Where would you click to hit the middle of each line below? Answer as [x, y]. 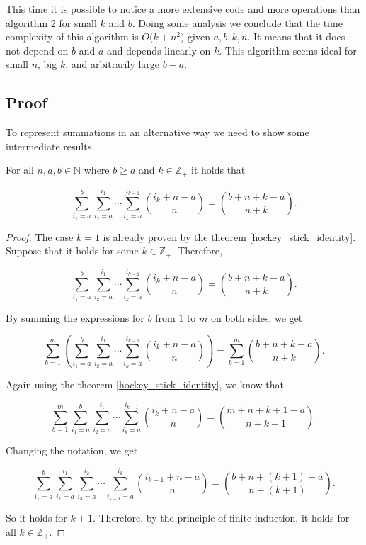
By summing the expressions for [75, 317]
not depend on [37, 50]
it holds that [218, 170]
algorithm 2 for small [51, 22]
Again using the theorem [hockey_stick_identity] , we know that [145, 384]
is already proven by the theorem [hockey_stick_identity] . [229, 236]
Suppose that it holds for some [72, 251]
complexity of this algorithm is [72, 36]
